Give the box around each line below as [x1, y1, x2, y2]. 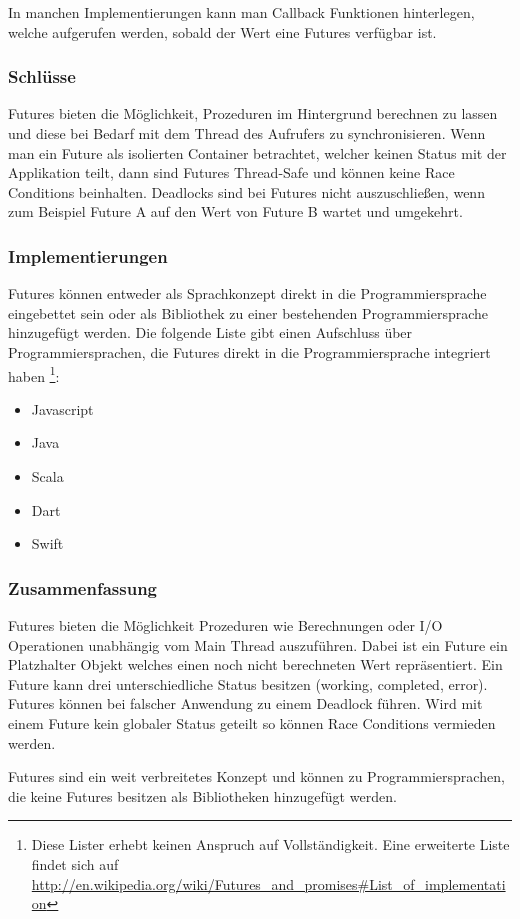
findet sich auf [31, 853, 119, 874]
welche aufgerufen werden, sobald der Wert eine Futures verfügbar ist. [8, 21, 437, 42]
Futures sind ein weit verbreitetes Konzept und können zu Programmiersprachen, [8, 766, 505, 787]
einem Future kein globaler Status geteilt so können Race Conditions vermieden [8, 712, 496, 733]
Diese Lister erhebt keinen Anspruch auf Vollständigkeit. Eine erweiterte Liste [31, 834, 510, 855]
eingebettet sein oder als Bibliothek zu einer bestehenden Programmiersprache [8, 302, 489, 323]
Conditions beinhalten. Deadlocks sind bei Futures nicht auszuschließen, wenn [8, 181, 485, 202]
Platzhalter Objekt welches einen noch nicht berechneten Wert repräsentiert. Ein [8, 654, 503, 675]
